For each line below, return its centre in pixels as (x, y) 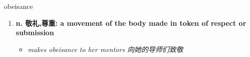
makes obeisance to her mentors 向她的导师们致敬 (105, 49)
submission (35, 32)
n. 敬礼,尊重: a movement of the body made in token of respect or (131, 23)
